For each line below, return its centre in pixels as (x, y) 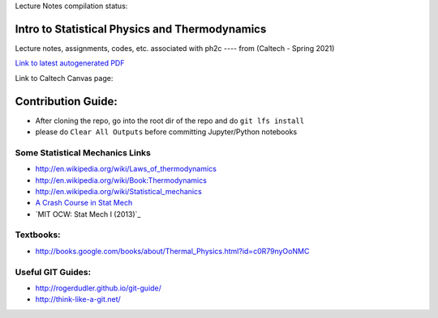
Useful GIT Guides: (53, 272)
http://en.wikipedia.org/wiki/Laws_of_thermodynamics (126, 169)
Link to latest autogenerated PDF (70, 63)
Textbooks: (38, 235)
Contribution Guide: (66, 101)
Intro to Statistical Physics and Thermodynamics (141, 29)
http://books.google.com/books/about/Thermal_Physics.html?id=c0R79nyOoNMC (172, 251)
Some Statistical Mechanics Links (83, 152)
